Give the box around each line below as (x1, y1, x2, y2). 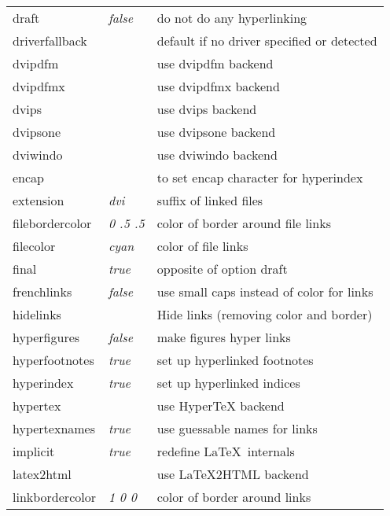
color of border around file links (156, 214, 331, 232)
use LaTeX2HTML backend (156, 465, 309, 483)
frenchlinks (13, 282, 72, 300)
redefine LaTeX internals (156, 442, 295, 460)
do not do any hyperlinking (156, 9, 307, 27)
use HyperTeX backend (156, 396, 285, 415)
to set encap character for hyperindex (156, 168, 363, 186)
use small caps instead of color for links (156, 282, 373, 300)
